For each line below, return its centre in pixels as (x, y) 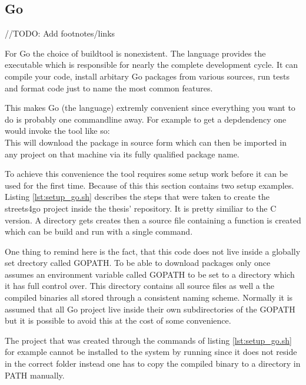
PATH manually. (35, 375)
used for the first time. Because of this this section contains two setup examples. (149, 185)
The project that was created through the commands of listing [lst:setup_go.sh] (148, 340)
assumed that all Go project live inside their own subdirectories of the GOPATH (150, 309)
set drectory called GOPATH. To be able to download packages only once (138, 263)
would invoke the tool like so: (57, 131)
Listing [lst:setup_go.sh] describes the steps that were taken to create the (137, 197)
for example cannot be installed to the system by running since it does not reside (151, 352)
